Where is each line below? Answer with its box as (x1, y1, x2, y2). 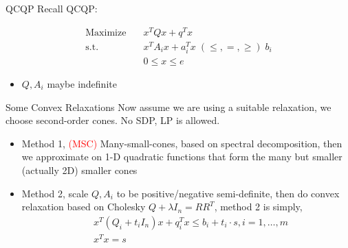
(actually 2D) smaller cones (21, 162, 138, 177)
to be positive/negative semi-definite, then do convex (116, 186, 340, 200)
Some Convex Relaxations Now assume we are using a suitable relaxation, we (6, 99, 331, 114)
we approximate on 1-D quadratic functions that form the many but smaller (21, 149, 342, 164)
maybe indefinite (47, 77, 117, 90)
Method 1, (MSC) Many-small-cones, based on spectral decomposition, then (21, 136, 342, 150)
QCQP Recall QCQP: (6, 1, 98, 15)
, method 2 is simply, (214, 199, 303, 214)
